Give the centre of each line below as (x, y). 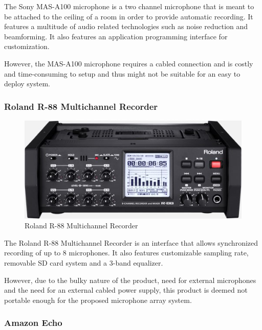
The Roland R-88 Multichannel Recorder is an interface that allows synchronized (131, 242)
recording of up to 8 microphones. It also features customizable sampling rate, (126, 253)
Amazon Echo (33, 323)
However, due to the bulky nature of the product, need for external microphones (130, 280)
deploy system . (27, 84)
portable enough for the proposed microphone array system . (98, 300)
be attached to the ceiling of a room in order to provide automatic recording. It (129, 16)
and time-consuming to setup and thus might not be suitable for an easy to (122, 73)
